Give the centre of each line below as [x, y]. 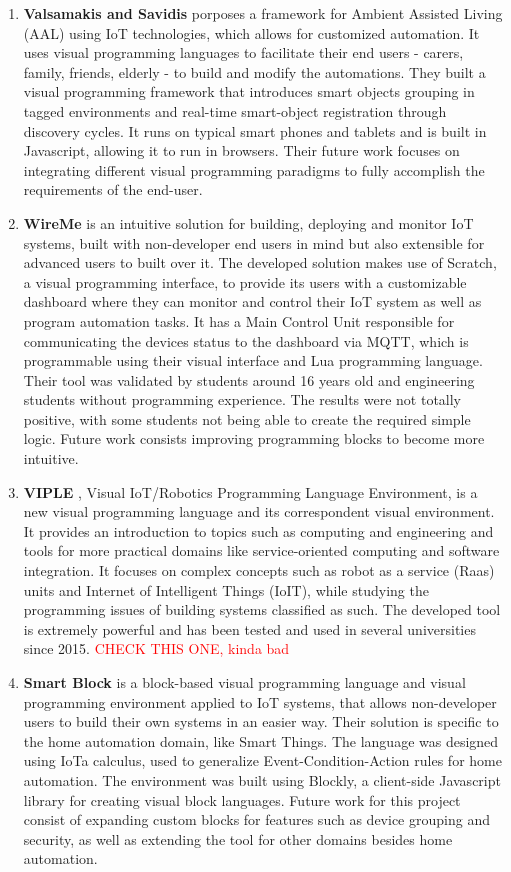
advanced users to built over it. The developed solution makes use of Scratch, [260, 262]
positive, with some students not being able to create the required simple [247, 418]
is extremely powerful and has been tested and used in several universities [249, 628]
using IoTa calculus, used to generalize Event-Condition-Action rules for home [262, 760]
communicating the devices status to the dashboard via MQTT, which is [246, 340]
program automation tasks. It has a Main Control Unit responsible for [239, 320]
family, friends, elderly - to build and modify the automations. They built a [254, 71]
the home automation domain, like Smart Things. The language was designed [261, 740]
